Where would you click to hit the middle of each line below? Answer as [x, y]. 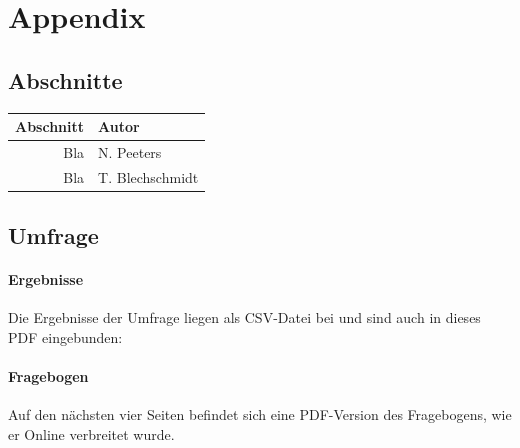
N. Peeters [130, 151]
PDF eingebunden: [65, 337]
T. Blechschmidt [148, 176]
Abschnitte [65, 79]
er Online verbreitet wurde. [91, 434]
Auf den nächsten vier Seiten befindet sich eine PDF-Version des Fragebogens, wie [260, 414]
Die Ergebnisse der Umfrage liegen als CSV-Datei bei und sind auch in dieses [244, 317]
